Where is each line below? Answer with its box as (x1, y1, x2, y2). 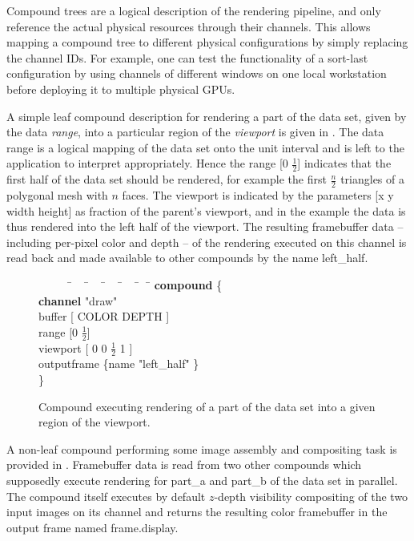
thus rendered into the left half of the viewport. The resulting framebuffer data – (6, 218, 404, 235)
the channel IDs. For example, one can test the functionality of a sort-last (6, 49, 368, 66)
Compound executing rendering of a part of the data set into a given (38, 398, 376, 414)
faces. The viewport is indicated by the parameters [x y (122, 187, 394, 203)
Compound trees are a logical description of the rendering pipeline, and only (6, 2, 381, 18)
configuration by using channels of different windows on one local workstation (6, 65, 387, 82)
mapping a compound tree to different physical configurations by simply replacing (6, 34, 408, 50)
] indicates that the (297, 155, 392, 172)
